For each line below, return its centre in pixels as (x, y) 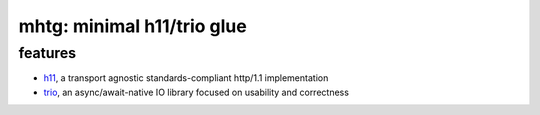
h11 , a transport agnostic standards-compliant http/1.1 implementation (186, 78)
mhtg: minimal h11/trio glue (132, 26)
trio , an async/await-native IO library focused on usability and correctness (196, 92)
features (47, 53)
